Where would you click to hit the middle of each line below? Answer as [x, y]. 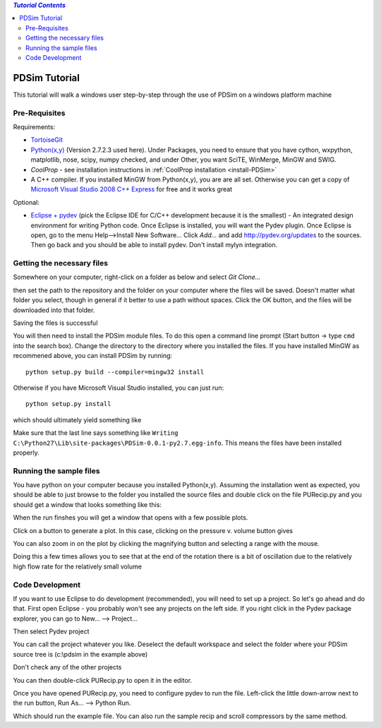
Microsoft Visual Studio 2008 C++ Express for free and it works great [132, 189]
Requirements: [34, 127]
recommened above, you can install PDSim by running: [93, 356]
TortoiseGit [47, 140]
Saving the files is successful [55, 323]
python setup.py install [68, 404]
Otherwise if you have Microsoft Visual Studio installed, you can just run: [119, 388]
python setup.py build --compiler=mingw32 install [115, 372]
